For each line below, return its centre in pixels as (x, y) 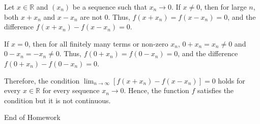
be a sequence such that (110, 7)
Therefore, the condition (42, 80)
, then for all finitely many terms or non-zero (98, 43)
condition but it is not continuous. (57, 100)
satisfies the (216, 90)
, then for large (223, 7)
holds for (232, 80)
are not (91, 16)
